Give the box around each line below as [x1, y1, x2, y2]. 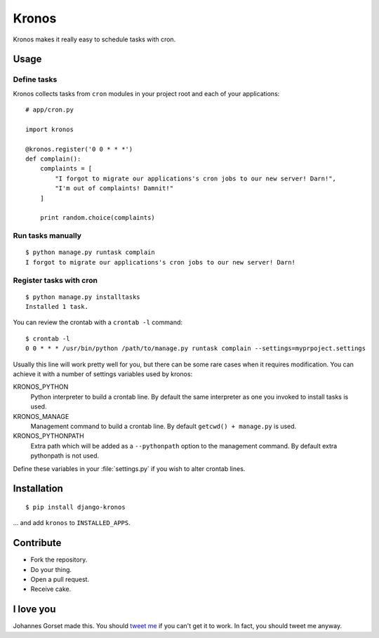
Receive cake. [30, 585, 72, 593]
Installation [13, 483, 63, 495]
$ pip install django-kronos [25, 503, 126, 511]
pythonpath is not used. [30, 451, 100, 460]
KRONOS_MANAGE [13, 412, 69, 420]
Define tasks [13, 74, 58, 84]
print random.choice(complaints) [39, 214, 156, 222]
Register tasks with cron [13, 275, 98, 285]
